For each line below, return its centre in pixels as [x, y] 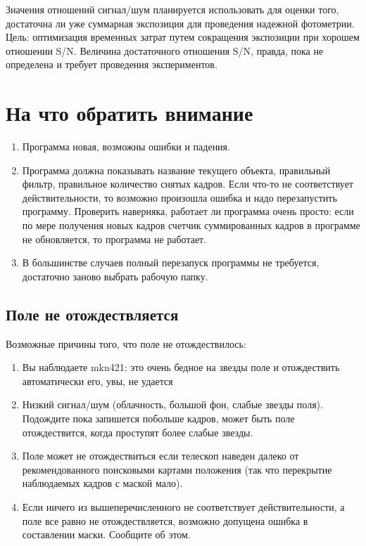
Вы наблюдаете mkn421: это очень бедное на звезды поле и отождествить [181, 367]
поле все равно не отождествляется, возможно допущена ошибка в [165, 520]
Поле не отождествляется [92, 314]
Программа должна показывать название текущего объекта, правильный [176, 170]
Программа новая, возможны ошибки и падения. [126, 147]
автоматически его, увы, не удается [97, 381]
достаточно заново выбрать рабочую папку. [115, 276]
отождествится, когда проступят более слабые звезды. [138, 432]
